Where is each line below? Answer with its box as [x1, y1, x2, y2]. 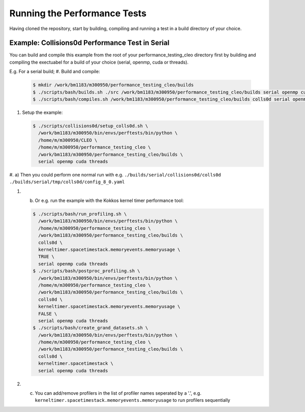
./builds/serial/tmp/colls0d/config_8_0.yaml [9, 179, 125, 185]
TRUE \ [38, 254, 55, 259]
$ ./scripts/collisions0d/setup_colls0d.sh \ [33, 123, 148, 129]
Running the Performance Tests [9, 8, 147, 19]
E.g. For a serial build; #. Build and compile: [9, 69, 100, 75]
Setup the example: [22, 109, 63, 115]
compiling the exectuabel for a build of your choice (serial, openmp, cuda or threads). [9, 59, 189, 65]
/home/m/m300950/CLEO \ [38, 137, 98, 143]
